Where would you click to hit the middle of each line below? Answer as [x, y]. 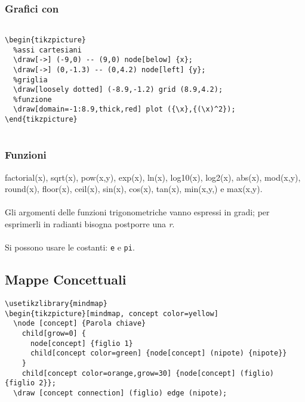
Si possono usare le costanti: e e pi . [70, 247]
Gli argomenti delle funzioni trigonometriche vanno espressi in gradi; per [137, 212]
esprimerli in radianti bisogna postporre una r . [90, 224]
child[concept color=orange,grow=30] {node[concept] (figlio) [148, 373]
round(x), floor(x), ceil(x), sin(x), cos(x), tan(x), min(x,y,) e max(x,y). [134, 189]
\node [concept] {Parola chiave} [80, 324]
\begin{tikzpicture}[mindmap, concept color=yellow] [112, 313]
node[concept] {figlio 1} [81, 343]
